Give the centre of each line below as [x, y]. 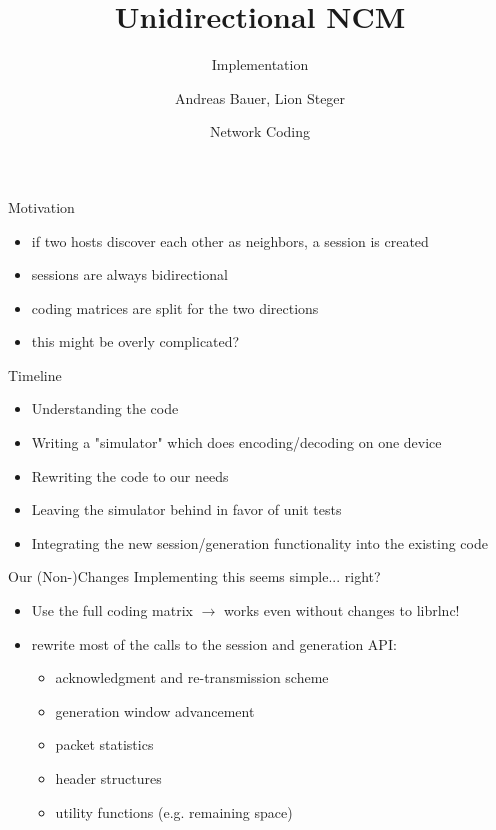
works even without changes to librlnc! [341, 610]
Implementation [260, 64]
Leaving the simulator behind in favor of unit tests [186, 509]
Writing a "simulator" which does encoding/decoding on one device [236, 442]
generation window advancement [155, 710]
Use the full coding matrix [112, 610]
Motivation [41, 206]
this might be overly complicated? [135, 341]
